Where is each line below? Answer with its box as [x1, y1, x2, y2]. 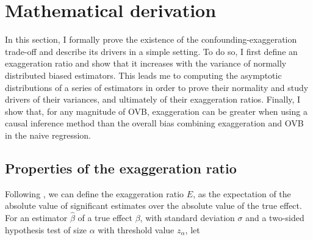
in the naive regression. [5, 128, 92, 141]
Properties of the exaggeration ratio [5, 158, 237, 177]
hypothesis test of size [5, 223, 87, 236]
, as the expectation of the [193, 187, 291, 200]
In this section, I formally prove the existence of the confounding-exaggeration [5, 33, 297, 46]
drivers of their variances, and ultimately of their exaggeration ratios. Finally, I [5, 93, 301, 106]
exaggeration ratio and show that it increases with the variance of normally [5, 57, 287, 70]
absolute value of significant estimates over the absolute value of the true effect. [5, 199, 302, 212]
